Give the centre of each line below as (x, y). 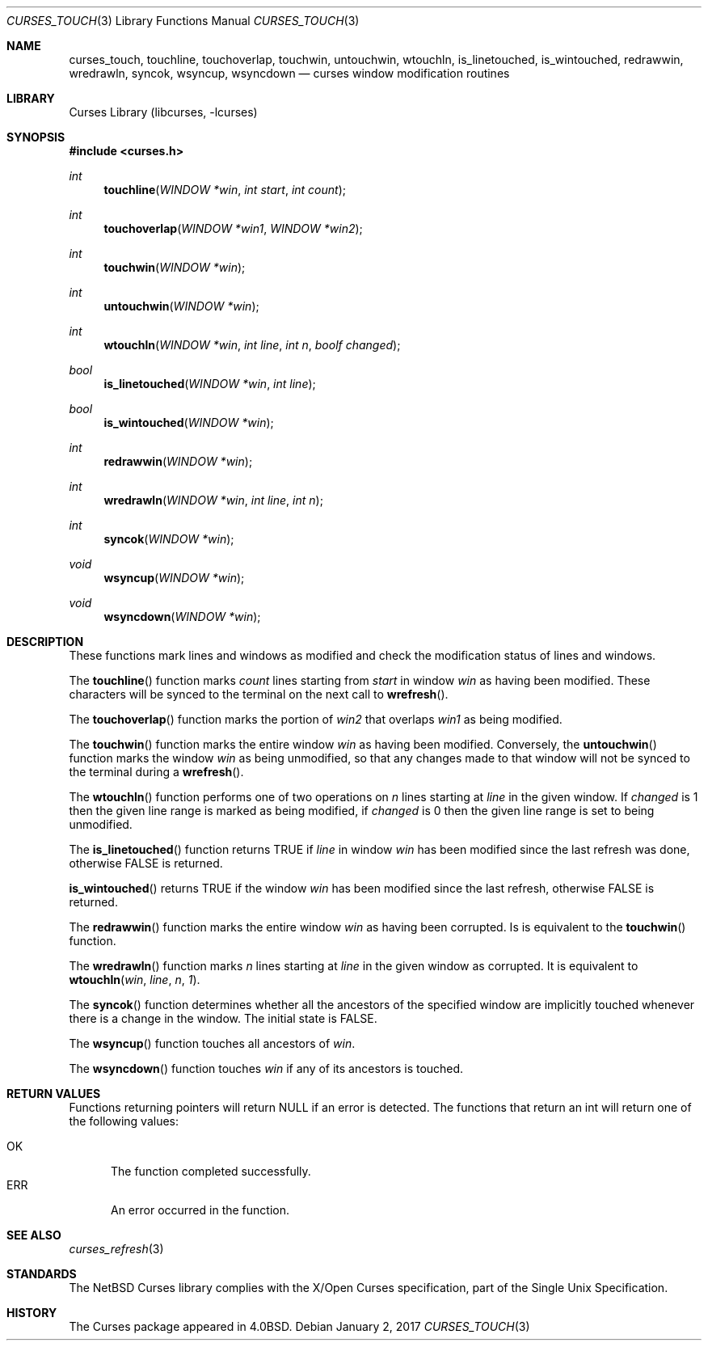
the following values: (124, 1121)
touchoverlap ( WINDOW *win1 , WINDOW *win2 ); (233, 228)
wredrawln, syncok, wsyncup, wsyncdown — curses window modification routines (289, 73)
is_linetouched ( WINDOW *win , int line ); (210, 384)
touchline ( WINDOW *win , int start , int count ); (225, 190)
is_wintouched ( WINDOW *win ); (189, 422)
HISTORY (32, 1313)
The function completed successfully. (211, 1171)
